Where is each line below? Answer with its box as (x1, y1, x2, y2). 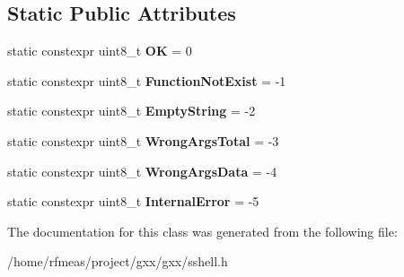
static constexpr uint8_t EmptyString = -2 (7, 101, 256, 120)
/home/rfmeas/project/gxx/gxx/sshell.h (7, 252, 228, 271)
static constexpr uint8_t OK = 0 (7, 41, 192, 60)
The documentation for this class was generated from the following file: (7, 221, 398, 240)
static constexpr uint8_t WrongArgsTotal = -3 (7, 131, 279, 150)
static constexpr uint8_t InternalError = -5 (7, 192, 259, 211)
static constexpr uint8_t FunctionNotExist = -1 (7, 71, 286, 90)
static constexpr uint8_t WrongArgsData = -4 (7, 161, 277, 180)
